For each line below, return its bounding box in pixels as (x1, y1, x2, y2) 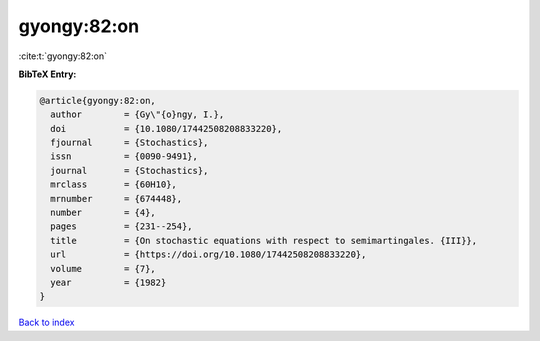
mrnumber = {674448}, (50, 193, 183, 204)
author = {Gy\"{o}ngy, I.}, (50, 109, 225, 120)
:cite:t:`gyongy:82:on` (18, 50, 107, 62)
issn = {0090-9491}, (50, 151, 199, 162)
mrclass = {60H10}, (50, 179, 177, 190)
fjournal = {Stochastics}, (50, 137, 209, 149)
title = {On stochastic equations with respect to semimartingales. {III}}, (50, 235, 478, 246)
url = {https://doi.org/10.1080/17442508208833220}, (50, 249, 367, 260)
